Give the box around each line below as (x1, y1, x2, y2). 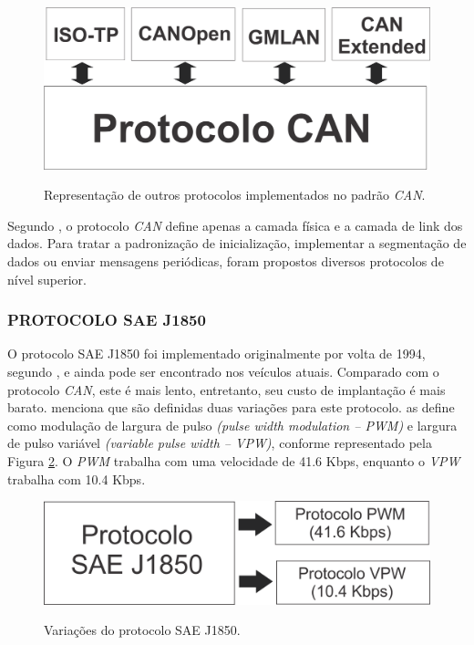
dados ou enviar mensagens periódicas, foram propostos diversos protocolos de (7, 252, 444, 270)
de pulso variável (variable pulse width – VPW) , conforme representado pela (7, 433, 432, 453)
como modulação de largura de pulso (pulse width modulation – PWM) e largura (7, 415, 458, 434)
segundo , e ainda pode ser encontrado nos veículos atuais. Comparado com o (7, 362, 439, 380)
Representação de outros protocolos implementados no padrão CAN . (44, 185, 426, 204)
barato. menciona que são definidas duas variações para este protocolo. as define (7, 398, 455, 417)
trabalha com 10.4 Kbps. (7, 469, 146, 488)
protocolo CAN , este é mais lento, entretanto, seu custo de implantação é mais (7, 380, 446, 399)
